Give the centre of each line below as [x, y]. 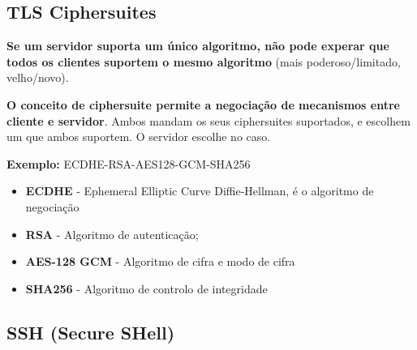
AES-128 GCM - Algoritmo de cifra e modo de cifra [160, 261]
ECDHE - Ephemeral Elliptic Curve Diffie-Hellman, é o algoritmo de [200, 191]
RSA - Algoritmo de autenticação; [112, 234]
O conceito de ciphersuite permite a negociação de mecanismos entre [203, 104]
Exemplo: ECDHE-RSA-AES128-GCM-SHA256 [129, 163]
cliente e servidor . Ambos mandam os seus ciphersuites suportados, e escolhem [208, 120]
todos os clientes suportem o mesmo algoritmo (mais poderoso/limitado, [204, 61]
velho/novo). [38, 77]
